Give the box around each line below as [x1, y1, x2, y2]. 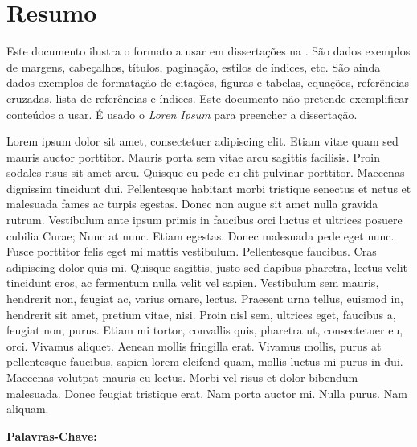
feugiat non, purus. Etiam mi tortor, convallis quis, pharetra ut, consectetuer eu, [6, 322, 403, 338]
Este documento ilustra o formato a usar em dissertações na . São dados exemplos [6, 43, 411, 59]
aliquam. [6, 400, 49, 417]
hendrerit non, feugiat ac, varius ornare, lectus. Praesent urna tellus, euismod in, [6, 290, 404, 307]
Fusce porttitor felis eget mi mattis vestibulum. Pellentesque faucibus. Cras [6, 243, 377, 260]
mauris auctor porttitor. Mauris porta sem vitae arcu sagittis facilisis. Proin [6, 148, 381, 165]
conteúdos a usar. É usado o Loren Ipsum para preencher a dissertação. [6, 105, 358, 122]
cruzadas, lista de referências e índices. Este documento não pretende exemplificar [6, 89, 409, 106]
